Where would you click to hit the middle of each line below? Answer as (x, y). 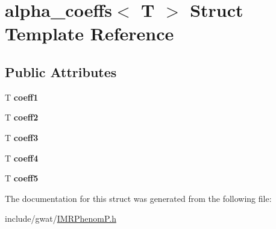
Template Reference (89, 33)
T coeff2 (22, 117)
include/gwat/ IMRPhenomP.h (61, 218)
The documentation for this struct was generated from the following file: (138, 198)
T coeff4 (22, 158)
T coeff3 (22, 137)
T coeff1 (22, 97)
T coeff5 (22, 178)
